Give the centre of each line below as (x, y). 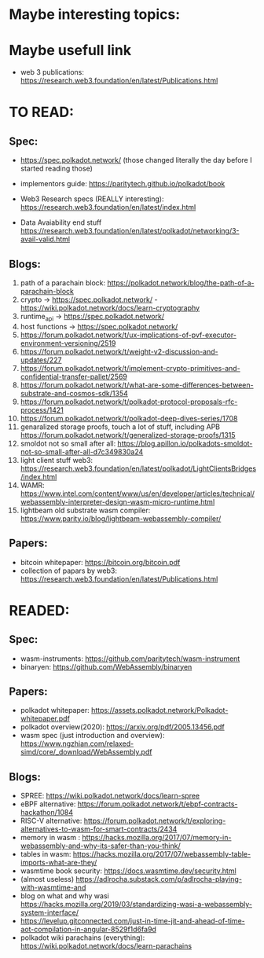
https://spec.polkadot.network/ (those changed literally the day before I (136, 160)
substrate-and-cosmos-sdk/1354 (74, 393)
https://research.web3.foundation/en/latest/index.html (108, 207)
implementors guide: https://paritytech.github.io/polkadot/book (123, 184)
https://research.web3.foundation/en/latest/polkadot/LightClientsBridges (138, 468)
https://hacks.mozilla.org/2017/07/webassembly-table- (161, 854)
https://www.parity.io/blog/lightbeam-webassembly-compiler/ (121, 518)
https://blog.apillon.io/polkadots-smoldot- (185, 443)
